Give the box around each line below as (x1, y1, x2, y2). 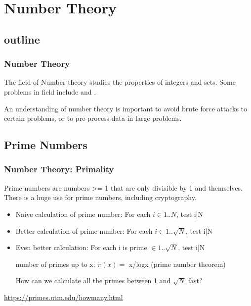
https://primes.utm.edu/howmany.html (4, 292, 123, 302)
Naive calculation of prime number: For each (15, 208, 151, 219)
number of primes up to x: (15, 258, 95, 269)
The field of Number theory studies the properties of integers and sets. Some (4, 77, 236, 87)
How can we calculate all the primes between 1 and (15, 275, 171, 286)
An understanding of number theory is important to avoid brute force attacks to (4, 103, 248, 113)
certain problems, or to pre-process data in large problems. (4, 113, 182, 123)
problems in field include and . (4, 86, 96, 97)
